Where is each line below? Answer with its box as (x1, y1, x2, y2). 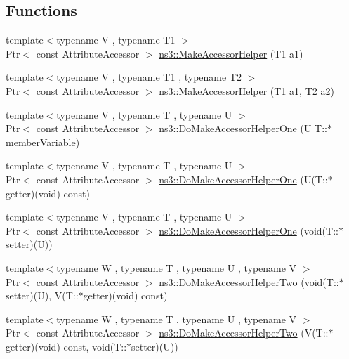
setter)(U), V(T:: (6, 288, 79, 303)
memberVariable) (6, 134, 80, 149)
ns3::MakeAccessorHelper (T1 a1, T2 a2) (159, 83, 334, 98)
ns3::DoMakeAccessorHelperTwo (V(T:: (159, 325, 329, 340)
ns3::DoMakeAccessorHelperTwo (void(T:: (159, 274, 339, 289)
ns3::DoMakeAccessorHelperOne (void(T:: (159, 223, 338, 237)
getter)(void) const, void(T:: (6, 339, 127, 353)
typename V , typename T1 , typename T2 (56, 70, 242, 84)
